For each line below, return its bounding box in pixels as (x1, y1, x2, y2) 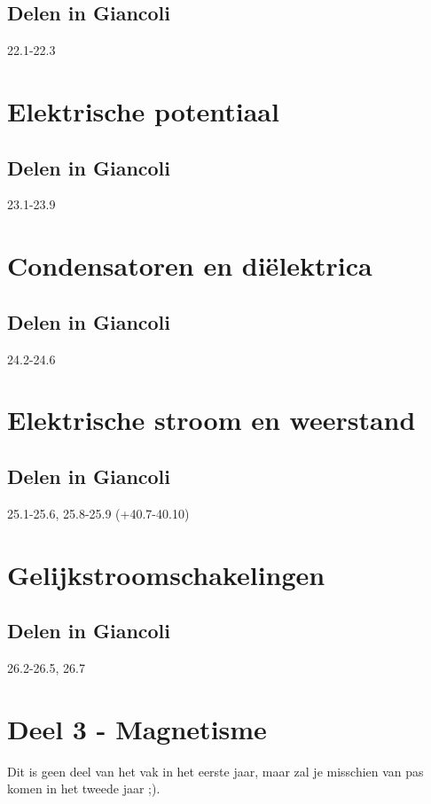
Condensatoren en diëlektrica (7, 247, 372, 284)
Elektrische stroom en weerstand (7, 402, 416, 438)
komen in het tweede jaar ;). (7, 779, 161, 798)
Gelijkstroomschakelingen (7, 556, 325, 592)
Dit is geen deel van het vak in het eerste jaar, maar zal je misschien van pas (7, 761, 424, 780)
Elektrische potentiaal (7, 92, 279, 129)
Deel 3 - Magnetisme (7, 710, 267, 746)
